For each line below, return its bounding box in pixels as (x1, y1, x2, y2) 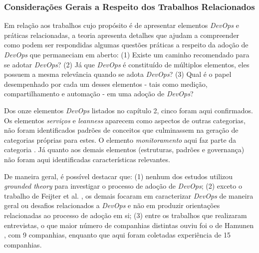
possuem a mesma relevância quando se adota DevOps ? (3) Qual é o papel (4, 69, 232, 79)
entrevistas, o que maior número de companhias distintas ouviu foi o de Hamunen (4, 220, 254, 230)
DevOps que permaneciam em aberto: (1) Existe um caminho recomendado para (4, 49, 250, 59)
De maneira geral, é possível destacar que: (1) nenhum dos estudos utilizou (4, 171, 233, 181)
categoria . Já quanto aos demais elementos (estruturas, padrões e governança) (4, 144, 245, 155)
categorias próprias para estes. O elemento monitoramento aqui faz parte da (4, 134, 237, 145)
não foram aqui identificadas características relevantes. (4, 154, 170, 164)
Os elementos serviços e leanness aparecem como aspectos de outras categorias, (4, 115, 246, 125)
